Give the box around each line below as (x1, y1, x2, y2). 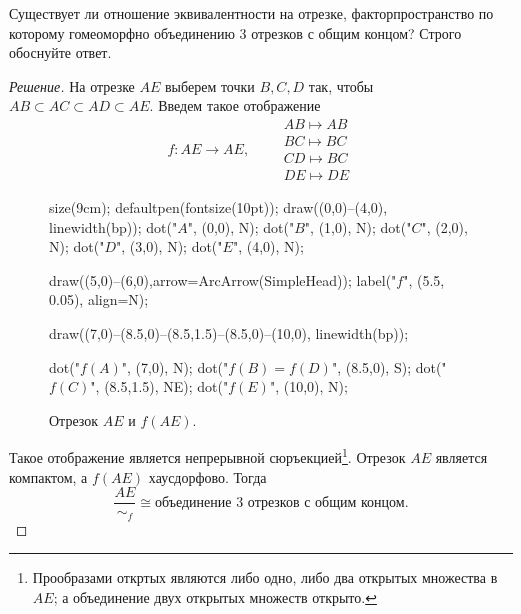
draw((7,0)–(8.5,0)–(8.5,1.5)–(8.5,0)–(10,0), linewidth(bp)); (49, 323, 409, 344)
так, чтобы (308, 75, 374, 96)
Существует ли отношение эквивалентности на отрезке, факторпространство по (9, 3, 494, 23)
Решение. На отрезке (9, 75, 135, 96)
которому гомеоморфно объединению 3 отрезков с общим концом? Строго (9, 22, 462, 43)
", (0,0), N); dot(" (187, 216, 295, 237)
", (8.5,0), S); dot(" (331, 356, 447, 377)
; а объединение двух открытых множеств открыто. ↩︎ (53, 586, 377, 607)
